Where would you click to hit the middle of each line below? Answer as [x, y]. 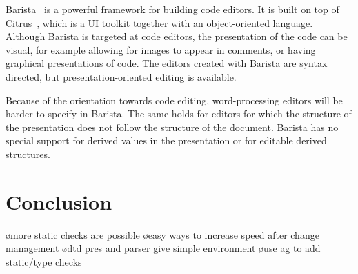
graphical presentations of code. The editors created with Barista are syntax [167, 63]
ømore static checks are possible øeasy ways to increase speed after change [162, 234]
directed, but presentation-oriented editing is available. [121, 76]
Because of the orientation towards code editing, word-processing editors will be [174, 100]
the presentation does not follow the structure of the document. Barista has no [172, 127]
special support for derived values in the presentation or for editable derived [166, 140]
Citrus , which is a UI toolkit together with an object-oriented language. [159, 22]
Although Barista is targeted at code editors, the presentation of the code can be [177, 36]
